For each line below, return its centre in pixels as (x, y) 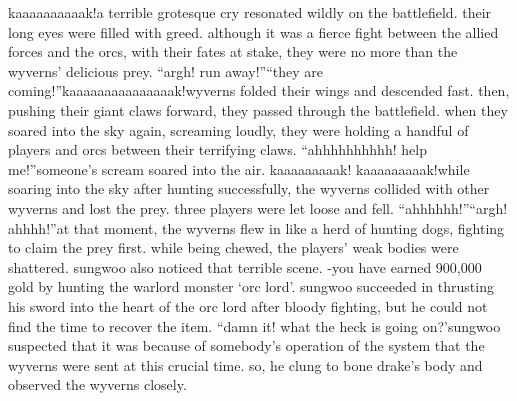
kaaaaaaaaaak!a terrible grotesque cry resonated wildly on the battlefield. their (250, 12)
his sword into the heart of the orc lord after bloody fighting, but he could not (248, 305)
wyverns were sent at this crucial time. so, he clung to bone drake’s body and (245, 364)
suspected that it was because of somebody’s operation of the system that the (246, 345)
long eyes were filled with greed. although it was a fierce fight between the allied (253, 31)
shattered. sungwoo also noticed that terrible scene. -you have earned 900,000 (245, 266)
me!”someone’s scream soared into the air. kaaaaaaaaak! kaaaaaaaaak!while (239, 168)
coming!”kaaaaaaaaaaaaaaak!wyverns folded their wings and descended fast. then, (259, 90)
